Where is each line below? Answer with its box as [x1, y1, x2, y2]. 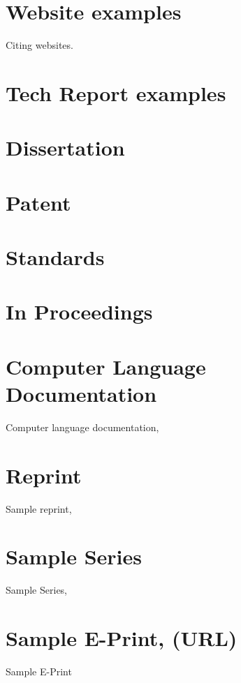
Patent [6, 188, 71, 216]
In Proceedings [6, 297, 153, 326]
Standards [6, 243, 105, 271]
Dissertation [6, 133, 125, 162]
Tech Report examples [6, 78, 226, 107]
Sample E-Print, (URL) [6, 624, 238, 652]
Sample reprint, [6, 501, 72, 516]
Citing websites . [6, 38, 73, 52]
